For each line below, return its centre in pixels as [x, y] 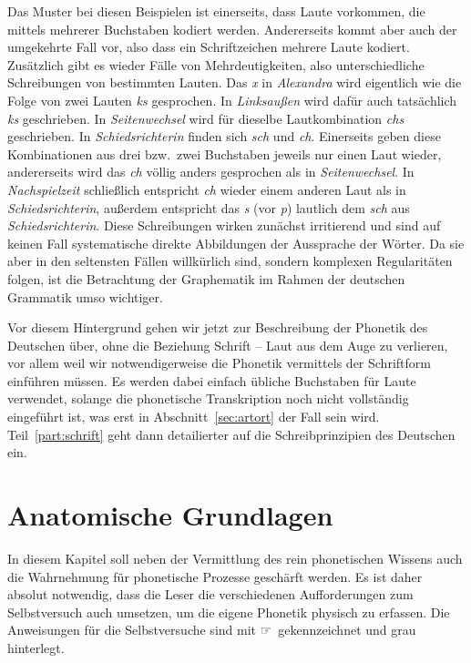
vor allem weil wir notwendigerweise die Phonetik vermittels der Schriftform [219, 363]
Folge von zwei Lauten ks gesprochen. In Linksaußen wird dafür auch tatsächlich [232, 100]
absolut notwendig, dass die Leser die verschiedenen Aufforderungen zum [210, 594]
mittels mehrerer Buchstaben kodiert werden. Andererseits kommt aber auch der [232, 29]
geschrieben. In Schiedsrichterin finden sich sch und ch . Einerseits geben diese [224, 136]
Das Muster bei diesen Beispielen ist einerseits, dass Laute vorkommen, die [216, 11]
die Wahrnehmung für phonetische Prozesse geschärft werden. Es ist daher [215, 576]
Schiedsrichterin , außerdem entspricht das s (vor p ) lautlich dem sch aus [209, 207]
